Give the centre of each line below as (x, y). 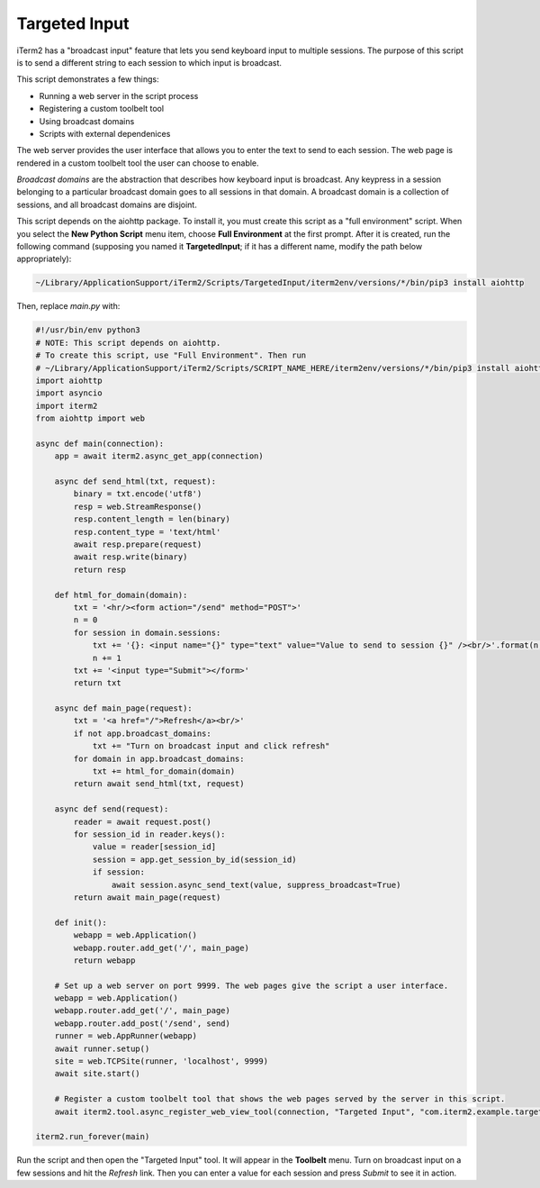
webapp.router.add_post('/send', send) (143, 1023)
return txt (97, 683)
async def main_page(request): (123, 708)
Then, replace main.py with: (68, 306)
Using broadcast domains (87, 121)
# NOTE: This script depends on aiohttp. (128, 343)
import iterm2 (67, 406)
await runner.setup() (102, 1048)
